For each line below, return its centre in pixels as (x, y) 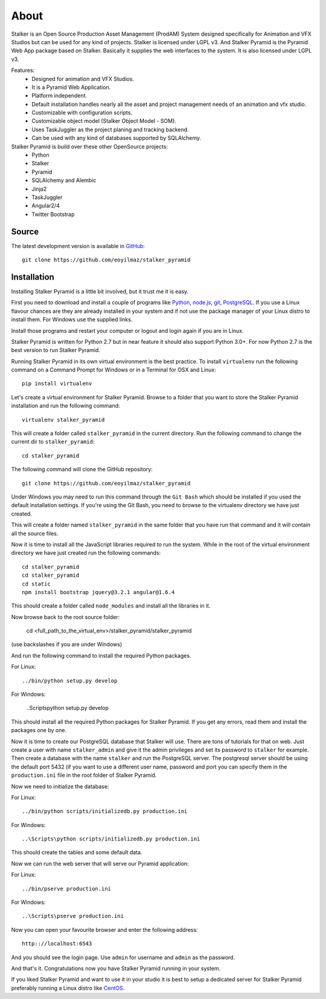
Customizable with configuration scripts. (82, 113)
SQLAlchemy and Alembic (64, 180)
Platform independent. (59, 96)
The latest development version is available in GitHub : (78, 246)
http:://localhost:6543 (57, 944)
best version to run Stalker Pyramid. (56, 350)
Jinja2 (39, 189)
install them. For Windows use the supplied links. (72, 319)
